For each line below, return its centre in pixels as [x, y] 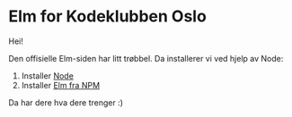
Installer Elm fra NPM [61, 85]
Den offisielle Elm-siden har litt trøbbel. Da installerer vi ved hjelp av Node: [146, 58]
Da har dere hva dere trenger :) [66, 102]
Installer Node [47, 75]
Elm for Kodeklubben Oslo [108, 17]
